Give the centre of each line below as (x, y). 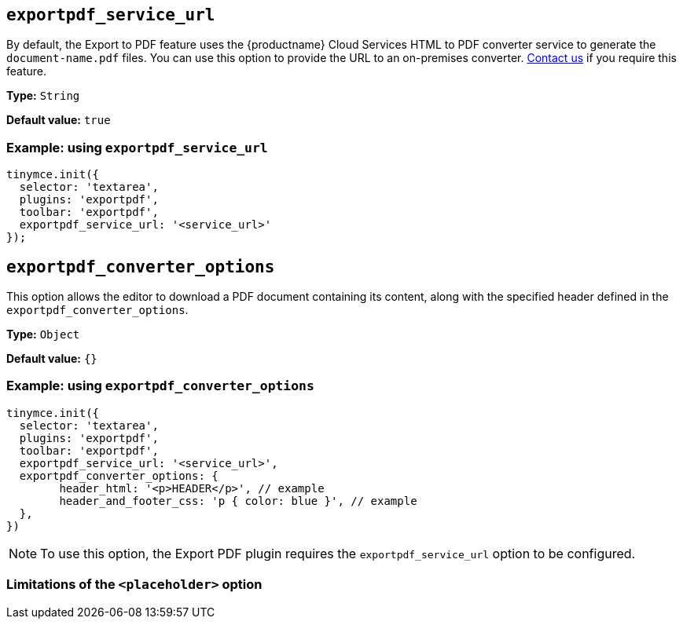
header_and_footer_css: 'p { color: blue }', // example (238, 501)
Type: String (43, 96)
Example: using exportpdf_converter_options (160, 386)
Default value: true (59, 120)
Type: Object (43, 334)
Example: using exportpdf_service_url (137, 147)
